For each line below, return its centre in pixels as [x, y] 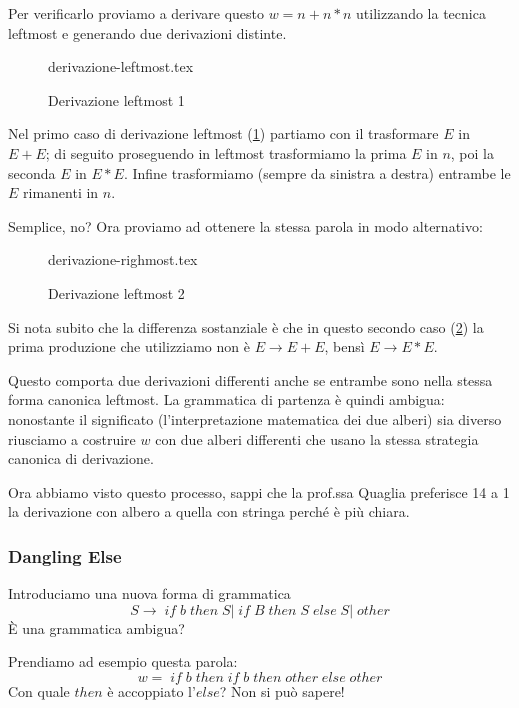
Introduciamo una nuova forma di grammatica [149, 593]
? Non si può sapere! [282, 690]
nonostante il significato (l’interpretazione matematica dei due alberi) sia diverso [255, 418]
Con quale [39, 690]
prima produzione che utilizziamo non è [129, 346]
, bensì [344, 346]
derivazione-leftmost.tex [121, 66]
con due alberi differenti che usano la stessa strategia [317, 438]
